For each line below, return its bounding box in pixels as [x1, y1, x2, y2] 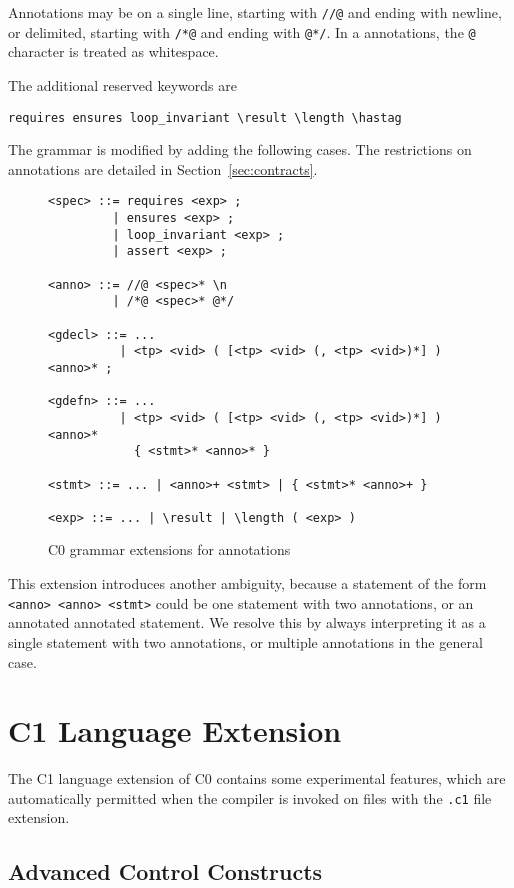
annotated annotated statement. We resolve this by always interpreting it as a [8, 612, 486, 633]
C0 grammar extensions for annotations [48, 539, 291, 560]
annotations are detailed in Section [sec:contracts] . [8, 158, 318, 179]
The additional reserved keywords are [8, 74, 237, 95]
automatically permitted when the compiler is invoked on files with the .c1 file [8, 787, 492, 808]
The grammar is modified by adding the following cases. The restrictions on [8, 139, 472, 160]
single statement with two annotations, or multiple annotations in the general [8, 631, 483, 652]
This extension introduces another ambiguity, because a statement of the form [8, 573, 487, 594]
